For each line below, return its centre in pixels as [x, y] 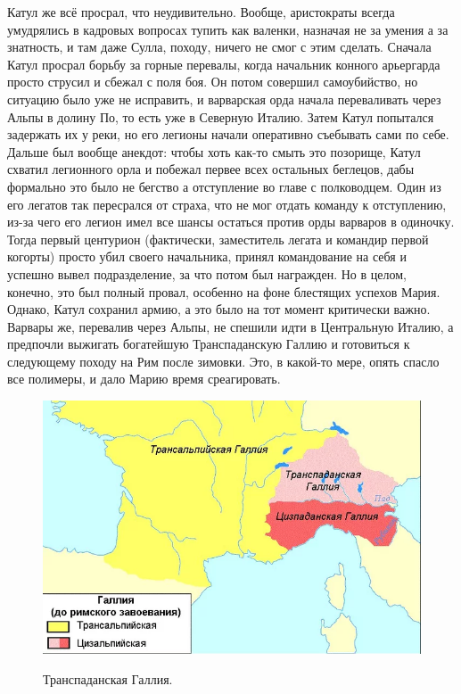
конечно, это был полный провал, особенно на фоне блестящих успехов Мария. [224, 291]
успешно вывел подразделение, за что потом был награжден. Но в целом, [207, 273]
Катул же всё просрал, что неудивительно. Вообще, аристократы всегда [201, 12]
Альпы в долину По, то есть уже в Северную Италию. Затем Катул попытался [221, 116]
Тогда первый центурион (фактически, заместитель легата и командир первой [218, 239]
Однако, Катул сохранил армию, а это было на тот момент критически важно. [219, 309]
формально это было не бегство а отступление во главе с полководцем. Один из [224, 186]
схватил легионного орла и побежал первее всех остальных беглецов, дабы [211, 169]
